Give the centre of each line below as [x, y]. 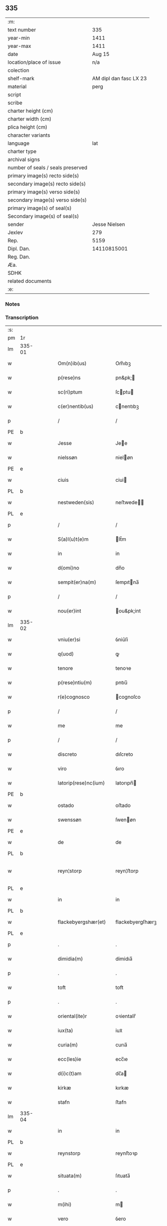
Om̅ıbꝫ [123, 364]
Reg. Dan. [19, 256]
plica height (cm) [28, 127]
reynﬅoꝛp [126, 1153]
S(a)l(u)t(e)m [73, 539]
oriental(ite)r [72, 1016]
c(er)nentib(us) [76, 407]
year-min [19, 38]
